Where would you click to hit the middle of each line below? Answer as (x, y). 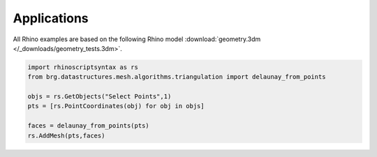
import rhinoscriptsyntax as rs (83, 67)
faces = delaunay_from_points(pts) (88, 126)
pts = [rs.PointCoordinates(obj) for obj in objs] (116, 106)
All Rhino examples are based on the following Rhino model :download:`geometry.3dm (137, 39)
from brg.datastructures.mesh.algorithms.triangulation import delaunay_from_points (177, 77)
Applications (51, 18)
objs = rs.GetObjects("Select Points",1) (99, 97)
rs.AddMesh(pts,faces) (66, 135)
